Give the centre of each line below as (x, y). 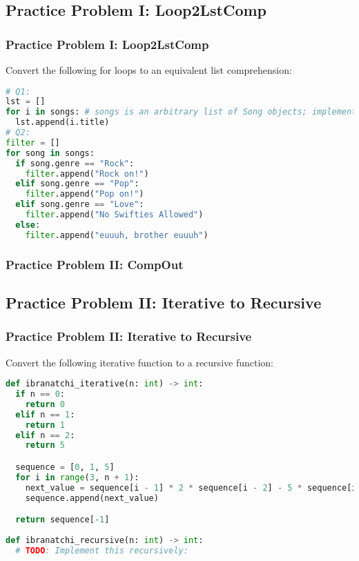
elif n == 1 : (45, 414)
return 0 (45, 404)
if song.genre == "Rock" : (75, 163)
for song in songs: (50, 153)
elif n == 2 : (45, 435)
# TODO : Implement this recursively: (102, 550)
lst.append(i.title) (62, 122)
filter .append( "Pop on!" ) (85, 194)
